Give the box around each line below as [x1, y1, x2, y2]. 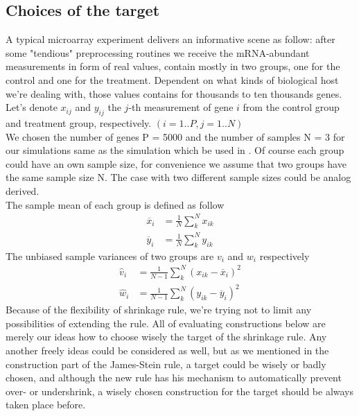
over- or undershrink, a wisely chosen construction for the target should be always [6, 383, 354, 398]
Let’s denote [6, 100, 58, 114]
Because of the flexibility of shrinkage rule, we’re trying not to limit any [6, 302, 312, 317]
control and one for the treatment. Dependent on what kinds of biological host [6, 72, 339, 87]
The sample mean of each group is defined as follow [6, 197, 225, 211]
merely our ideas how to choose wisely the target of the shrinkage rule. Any [6, 329, 327, 344]
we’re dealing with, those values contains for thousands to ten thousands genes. [6, 86, 342, 101]
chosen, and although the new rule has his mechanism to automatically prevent [6, 370, 342, 385]
